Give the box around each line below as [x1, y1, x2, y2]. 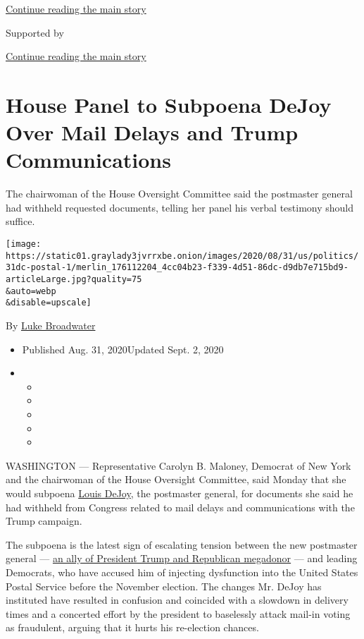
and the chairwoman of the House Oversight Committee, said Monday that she [6, 472, 346, 487]
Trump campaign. [6, 513, 82, 528]
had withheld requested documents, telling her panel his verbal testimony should [6, 200, 354, 214]
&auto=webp [6, 286, 56, 296]
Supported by [6, 25, 64, 39]
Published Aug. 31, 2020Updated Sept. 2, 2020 [22, 341, 224, 356]
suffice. [6, 214, 35, 229]
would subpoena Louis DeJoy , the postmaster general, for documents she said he [6, 485, 353, 500]
